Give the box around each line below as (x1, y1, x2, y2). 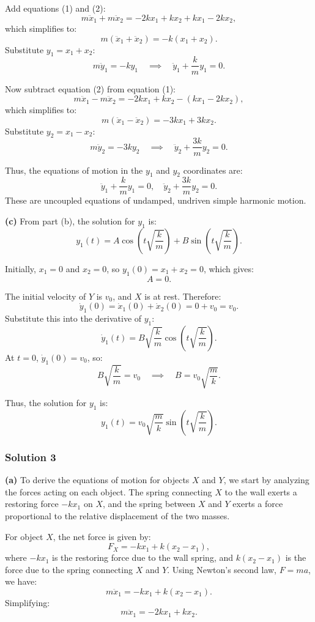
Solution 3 (5, 449, 56, 464)
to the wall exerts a (224, 485, 297, 498)
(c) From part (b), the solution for (5, 215, 135, 227)
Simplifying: (5, 596, 50, 609)
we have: (5, 575, 37, 588)
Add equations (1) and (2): (5, 2, 106, 14)
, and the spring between (102, 497, 196, 510)
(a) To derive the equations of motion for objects (5, 473, 190, 486)
